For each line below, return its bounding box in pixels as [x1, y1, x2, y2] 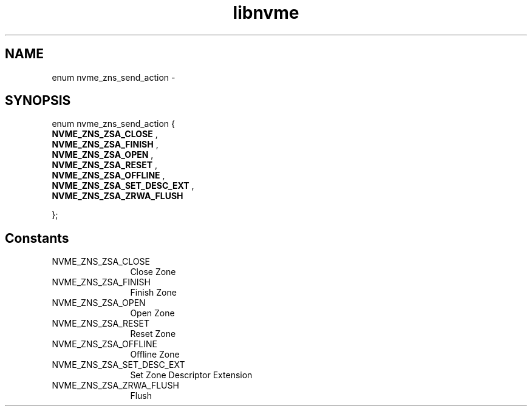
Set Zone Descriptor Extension [130, 370, 253, 381]
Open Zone [130, 308, 175, 319]
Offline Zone [130, 349, 180, 360]
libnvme [233, 2, 299, 23]
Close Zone [130, 267, 176, 277]
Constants [5, 230, 69, 246]
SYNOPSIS [5, 93, 71, 109]
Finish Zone [130, 287, 177, 298]
